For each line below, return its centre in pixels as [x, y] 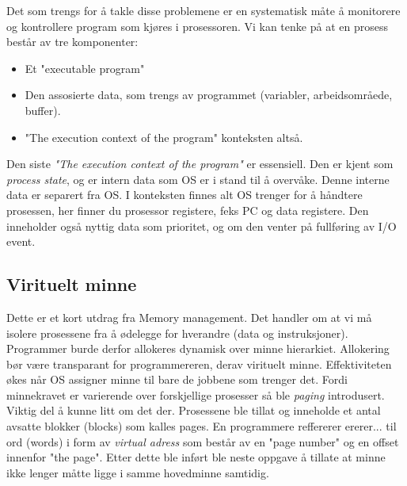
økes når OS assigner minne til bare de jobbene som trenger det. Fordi [177, 379]
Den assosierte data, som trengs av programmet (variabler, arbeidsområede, [209, 95]
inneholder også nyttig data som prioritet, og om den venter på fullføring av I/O [202, 226]
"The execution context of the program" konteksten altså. [164, 137]
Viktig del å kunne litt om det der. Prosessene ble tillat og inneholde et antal [194, 410]
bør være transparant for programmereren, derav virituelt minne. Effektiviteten [199, 364]
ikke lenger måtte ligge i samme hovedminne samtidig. [138, 472]
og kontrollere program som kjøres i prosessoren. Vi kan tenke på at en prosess [197, 26]
